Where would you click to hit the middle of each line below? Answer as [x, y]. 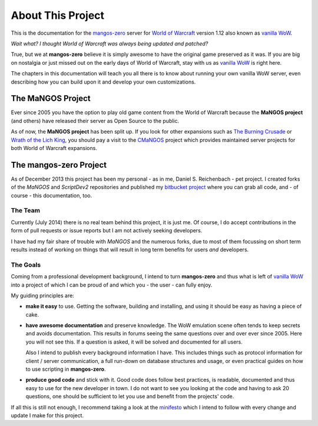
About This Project [58, 15]
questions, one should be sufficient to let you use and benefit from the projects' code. [130, 397]
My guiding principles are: [43, 295]
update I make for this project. [47, 415]
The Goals [26, 265]
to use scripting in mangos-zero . [66, 369]
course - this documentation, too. [52, 195]
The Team [26, 211]
